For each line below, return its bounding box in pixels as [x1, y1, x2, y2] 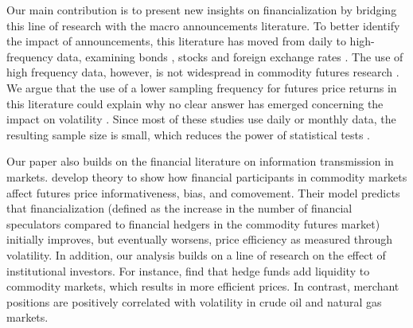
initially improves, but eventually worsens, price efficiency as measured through [6, 231, 393, 248]
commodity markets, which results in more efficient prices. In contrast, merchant [6, 278, 399, 295]
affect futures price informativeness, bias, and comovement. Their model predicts [6, 184, 400, 201]
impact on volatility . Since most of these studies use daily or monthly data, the [6, 111, 396, 127]
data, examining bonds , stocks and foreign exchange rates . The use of [56, 48, 403, 64]
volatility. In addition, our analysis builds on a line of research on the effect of [6, 246, 386, 263]
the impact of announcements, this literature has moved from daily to [6, 33, 346, 49]
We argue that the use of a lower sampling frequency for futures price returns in [6, 79, 397, 96]
